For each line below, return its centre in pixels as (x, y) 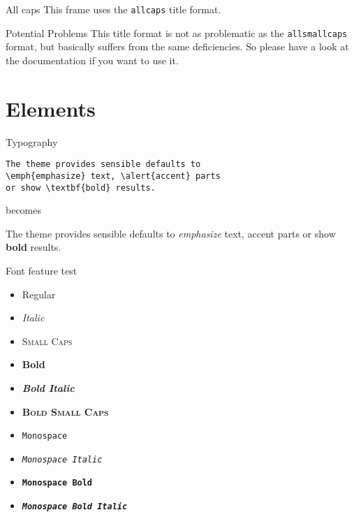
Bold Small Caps (65, 411)
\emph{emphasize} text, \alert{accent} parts (113, 176)
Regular (39, 294)
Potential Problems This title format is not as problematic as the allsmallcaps (177, 32)
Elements (51, 108)
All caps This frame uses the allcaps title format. (113, 9)
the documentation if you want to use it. (92, 60)
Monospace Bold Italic (75, 507)
